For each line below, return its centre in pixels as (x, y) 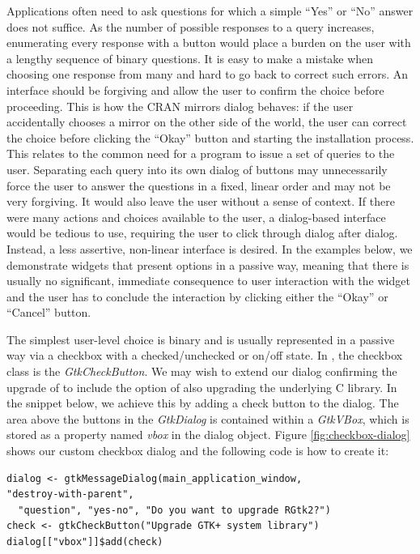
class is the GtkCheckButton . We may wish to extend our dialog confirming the (202, 371)
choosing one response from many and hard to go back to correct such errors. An (208, 74)
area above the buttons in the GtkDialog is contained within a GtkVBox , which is (208, 418)
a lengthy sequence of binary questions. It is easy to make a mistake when (190, 58)
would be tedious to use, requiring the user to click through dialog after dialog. (202, 233)
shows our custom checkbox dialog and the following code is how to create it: (198, 451)
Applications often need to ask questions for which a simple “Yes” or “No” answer (210, 11)
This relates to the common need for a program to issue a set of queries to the (201, 153)
